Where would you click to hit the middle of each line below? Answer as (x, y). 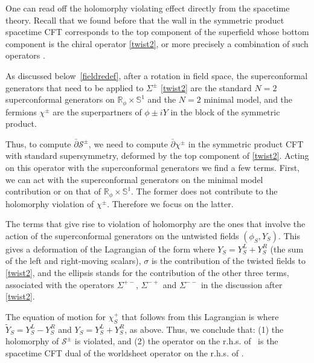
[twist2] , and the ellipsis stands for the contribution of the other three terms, (147, 272)
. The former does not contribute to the (204, 191)
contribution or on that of (53, 191)
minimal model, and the (248, 99)
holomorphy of (32, 341)
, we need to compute (128, 143)
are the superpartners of (97, 111)
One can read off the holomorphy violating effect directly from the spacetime (148, 8)
